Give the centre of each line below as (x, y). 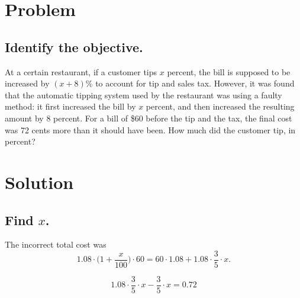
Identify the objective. (74, 47)
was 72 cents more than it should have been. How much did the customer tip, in (150, 129)
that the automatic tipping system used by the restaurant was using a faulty (143, 94)
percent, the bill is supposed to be (229, 71)
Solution (39, 182)
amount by (24, 118)
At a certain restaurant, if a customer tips (81, 71)
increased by (27, 83)
